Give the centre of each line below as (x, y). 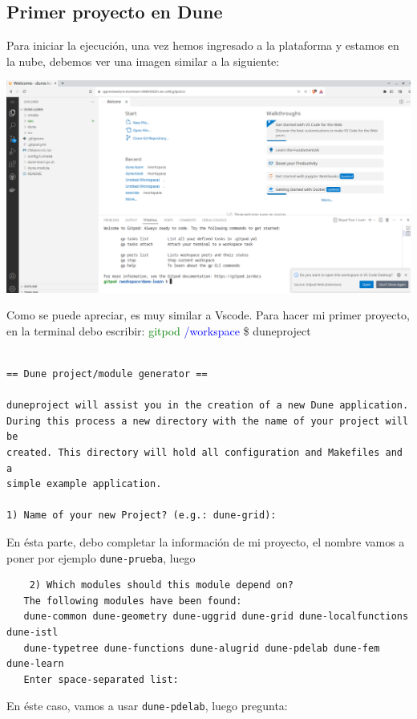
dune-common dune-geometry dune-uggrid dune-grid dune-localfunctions (216, 617)
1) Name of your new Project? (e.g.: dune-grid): (142, 516)
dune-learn (35, 664)
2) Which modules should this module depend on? (161, 585)
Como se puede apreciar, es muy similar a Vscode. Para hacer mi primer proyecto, (208, 315)
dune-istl (32, 633)
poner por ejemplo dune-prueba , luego (101, 557)
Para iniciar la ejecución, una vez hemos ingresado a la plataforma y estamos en (203, 45)
